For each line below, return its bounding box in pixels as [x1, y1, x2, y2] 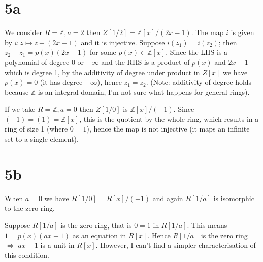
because [5, 86, 29, 97]
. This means [187, 219, 227, 230]
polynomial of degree [5, 56, 70, 67]
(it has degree [40, 77, 83, 87]
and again [152, 192, 183, 203]
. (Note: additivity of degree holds [146, 77, 252, 87]
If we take [5, 104, 36, 114]
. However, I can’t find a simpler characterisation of [95, 240, 256, 250]
